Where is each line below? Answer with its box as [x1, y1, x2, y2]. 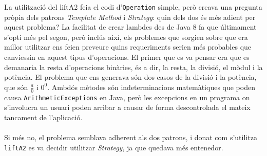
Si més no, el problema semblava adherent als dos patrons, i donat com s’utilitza [4, 132, 257, 143]
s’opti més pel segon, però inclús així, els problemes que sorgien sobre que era [4, 31, 248, 42]
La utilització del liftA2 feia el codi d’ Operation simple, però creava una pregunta [4, 2, 262, 12]
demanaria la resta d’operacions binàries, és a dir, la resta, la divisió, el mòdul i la [4, 61, 263, 72]
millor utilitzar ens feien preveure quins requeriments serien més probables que [4, 41, 252, 52]
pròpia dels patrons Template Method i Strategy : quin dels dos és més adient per [4, 11, 256, 22]
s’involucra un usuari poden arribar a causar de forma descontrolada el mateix [4, 102, 251, 113]
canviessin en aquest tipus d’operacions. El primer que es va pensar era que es [4, 52, 250, 62]
